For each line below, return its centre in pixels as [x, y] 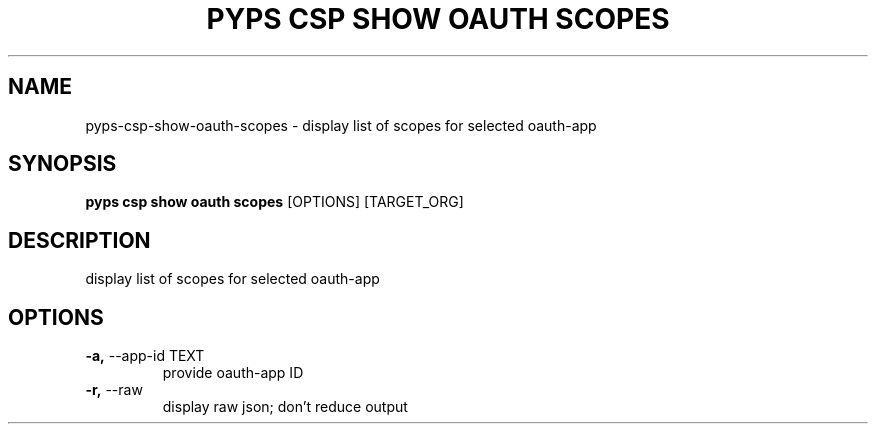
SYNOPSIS [62, 164]
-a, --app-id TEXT [145, 356]
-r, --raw [114, 390]
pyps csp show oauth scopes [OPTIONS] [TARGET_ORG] [274, 202]
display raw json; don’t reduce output [285, 407]
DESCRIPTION [79, 240]
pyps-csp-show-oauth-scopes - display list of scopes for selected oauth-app [341, 125]
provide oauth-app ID [233, 373]
